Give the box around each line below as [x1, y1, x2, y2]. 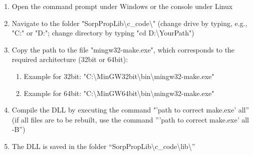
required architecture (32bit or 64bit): [12, 54, 128, 64]
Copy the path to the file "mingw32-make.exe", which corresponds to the [12, 44, 235, 54]
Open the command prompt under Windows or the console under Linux [12, 1, 233, 11]
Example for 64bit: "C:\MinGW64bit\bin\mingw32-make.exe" [24, 87, 214, 98]
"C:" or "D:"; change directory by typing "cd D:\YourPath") [12, 27, 194, 38]
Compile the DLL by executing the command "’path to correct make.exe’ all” [12, 104, 249, 115]
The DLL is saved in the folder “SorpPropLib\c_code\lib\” [12, 140, 195, 151]
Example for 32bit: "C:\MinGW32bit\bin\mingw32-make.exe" [24, 70, 214, 81]
